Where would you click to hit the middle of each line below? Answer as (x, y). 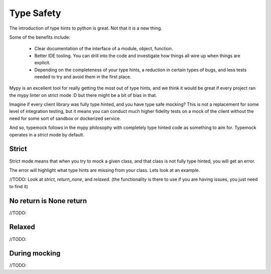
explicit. (42, 63)
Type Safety (35, 13)
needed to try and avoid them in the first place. (83, 77)
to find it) (19, 186)
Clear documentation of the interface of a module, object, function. (104, 49)
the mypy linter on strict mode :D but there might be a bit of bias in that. (83, 95)
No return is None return (48, 201)
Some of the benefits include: (40, 37)
